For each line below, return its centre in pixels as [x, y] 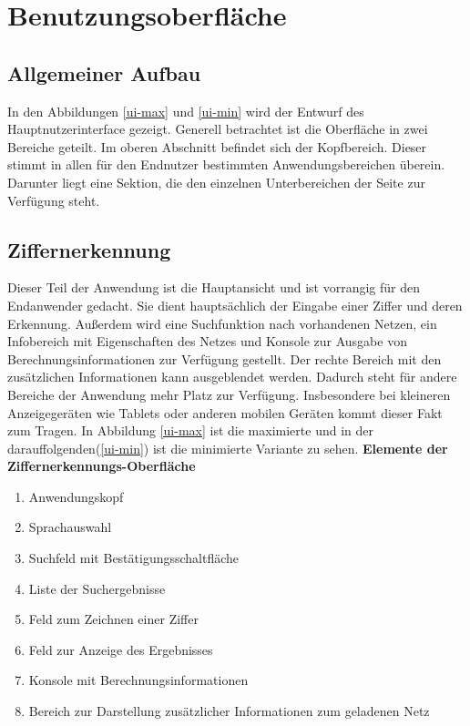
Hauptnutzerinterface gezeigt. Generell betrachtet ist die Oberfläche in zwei [218, 129]
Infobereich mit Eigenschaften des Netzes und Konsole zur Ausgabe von [207, 341]
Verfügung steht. [54, 200]
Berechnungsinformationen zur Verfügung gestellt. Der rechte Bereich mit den [225, 358]
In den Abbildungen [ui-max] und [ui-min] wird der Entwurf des [186, 111]
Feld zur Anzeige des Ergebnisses [121, 649]
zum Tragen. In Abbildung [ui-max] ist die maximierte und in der [190, 430]
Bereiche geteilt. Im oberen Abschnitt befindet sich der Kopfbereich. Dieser [217, 146]
